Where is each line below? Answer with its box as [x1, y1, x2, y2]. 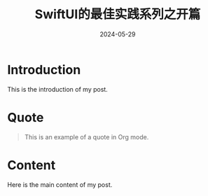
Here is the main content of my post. [7, 180, 113, 189]
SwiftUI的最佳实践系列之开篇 [34, 6, 201, 22]
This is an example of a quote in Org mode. [24, 132, 149, 141]
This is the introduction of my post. [7, 85, 109, 93]
